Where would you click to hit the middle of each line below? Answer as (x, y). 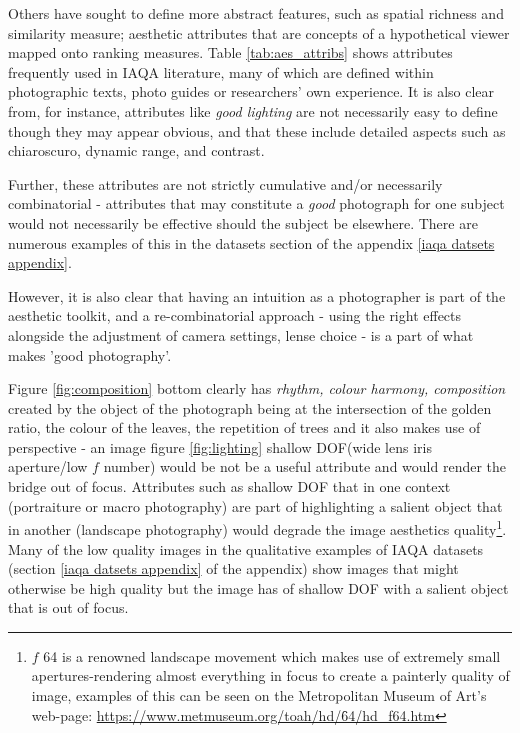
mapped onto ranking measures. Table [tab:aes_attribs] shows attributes (230, 52)
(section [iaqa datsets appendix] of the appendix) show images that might (233, 568)
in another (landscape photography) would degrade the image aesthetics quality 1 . (257, 527)
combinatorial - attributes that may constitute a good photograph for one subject (256, 203)
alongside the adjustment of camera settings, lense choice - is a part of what (241, 334)
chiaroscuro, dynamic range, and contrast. (136, 150)
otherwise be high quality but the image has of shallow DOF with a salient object (258, 587)
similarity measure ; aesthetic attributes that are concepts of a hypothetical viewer (259, 32)
